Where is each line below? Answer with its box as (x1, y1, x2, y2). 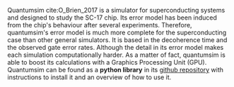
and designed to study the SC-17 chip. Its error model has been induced (7, 13, 218, 22)
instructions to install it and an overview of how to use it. (7, 73, 172, 81)
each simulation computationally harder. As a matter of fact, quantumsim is (7, 51, 226, 59)
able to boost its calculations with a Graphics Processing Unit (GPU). (7, 58, 207, 66)
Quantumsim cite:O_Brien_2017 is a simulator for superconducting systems (7, 6, 226, 14)
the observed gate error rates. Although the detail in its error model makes (7, 43, 224, 51)
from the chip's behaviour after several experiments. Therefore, (7, 21, 192, 29)
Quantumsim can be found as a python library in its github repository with (7, 66, 224, 74)
